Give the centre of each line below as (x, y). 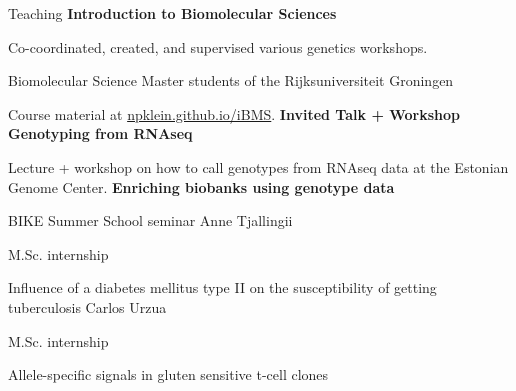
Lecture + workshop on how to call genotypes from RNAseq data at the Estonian (258, 166)
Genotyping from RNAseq (100, 133)
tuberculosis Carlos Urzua (87, 306)
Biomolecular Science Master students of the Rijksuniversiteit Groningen (231, 80)
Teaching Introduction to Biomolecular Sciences (172, 13)
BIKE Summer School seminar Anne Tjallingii (150, 220)
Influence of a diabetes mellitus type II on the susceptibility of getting (222, 287)
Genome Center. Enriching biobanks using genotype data (201, 186)
